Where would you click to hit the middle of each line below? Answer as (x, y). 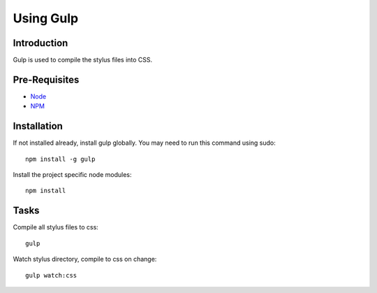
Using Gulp (46, 18)
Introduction (40, 43)
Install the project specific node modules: (72, 175)
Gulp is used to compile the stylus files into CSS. (83, 60)
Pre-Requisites (46, 79)
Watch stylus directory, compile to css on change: (85, 259)
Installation (38, 126)
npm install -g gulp (60, 159)
